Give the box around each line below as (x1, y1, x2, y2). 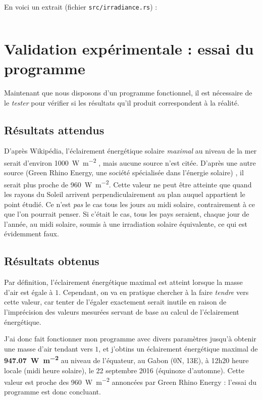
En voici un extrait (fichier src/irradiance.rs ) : (4, 2, 158, 12)
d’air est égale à (4, 286, 53, 297)
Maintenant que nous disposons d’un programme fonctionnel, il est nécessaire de (4, 87, 252, 97)
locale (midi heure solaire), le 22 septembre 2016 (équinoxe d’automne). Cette (4, 365, 244, 375)
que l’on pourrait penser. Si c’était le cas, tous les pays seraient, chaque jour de (4, 209, 249, 219)
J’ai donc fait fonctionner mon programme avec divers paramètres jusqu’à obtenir (4, 333, 256, 344)
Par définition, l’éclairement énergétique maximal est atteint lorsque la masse (4, 277, 243, 287)
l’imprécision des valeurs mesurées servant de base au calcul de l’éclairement (4, 307, 239, 317)
